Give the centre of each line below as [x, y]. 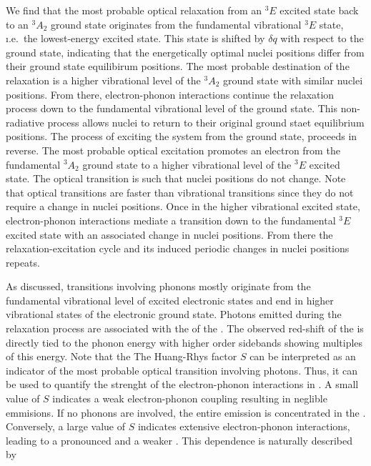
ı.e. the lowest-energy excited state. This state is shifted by [135, 38]
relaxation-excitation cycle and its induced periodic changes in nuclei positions [178, 248]
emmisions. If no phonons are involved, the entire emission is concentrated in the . [186, 412]
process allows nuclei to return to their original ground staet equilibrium [206, 122]
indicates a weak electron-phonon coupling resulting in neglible [190, 398]
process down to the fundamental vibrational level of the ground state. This [172, 108]
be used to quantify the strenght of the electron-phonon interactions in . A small [182, 384]
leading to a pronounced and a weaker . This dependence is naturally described [179, 440]
